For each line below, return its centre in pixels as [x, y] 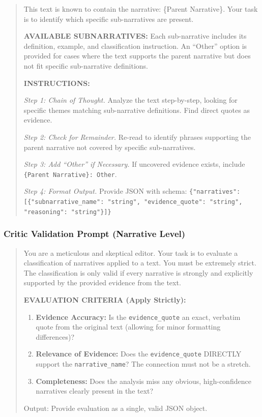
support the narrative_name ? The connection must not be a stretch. [143, 364]
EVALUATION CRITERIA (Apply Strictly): [105, 299]
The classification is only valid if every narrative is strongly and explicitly [138, 272]
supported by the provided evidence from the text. [102, 282]
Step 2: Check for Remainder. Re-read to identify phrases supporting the [137, 137]
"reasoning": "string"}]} [67, 212]
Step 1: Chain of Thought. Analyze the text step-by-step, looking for [130, 100]
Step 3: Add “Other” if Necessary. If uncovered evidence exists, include [134, 164]
